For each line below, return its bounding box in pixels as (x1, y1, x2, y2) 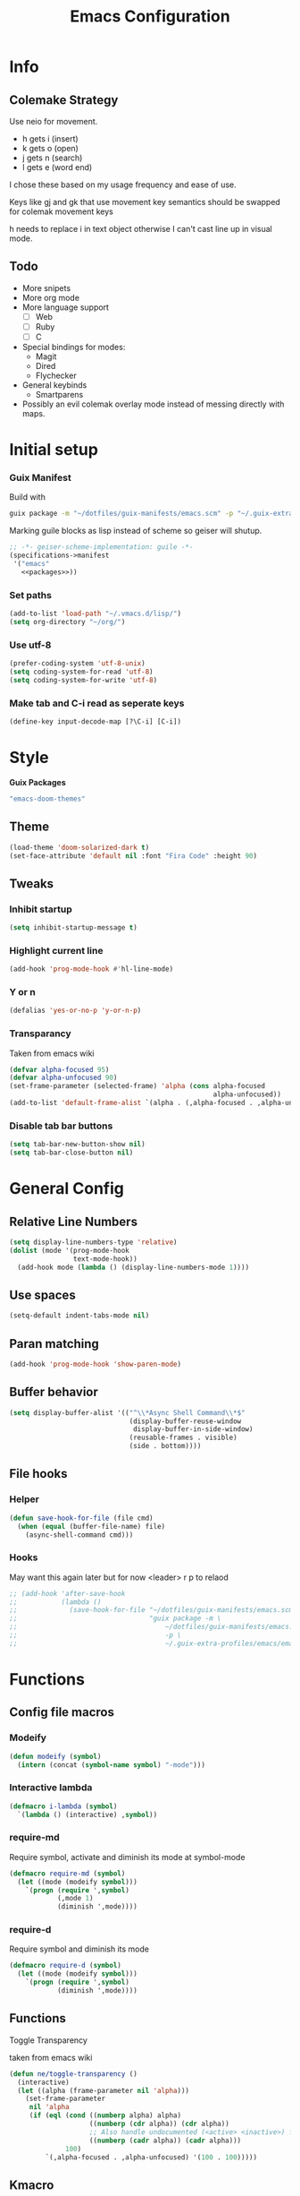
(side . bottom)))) (129, 1442, 202, 1451)
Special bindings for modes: (21, 342, 126, 352)
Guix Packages (9, 776, 66, 787)
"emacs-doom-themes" (9, 794, 87, 803)
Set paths (9, 588, 52, 601)
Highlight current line (9, 944, 104, 956)
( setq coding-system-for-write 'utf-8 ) (9, 675, 158, 684)
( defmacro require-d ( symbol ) (9, 1961, 122, 1970)
